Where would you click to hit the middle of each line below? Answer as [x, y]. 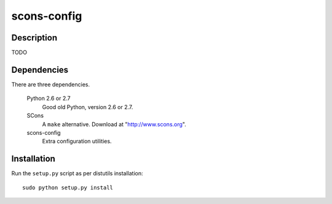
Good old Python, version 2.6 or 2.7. [88, 107]
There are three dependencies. [51, 84]
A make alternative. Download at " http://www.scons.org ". [114, 124]
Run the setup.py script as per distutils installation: [77, 173]
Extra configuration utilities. [77, 142]
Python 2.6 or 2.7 [49, 99]
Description [34, 38]
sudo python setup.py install [68, 187]
